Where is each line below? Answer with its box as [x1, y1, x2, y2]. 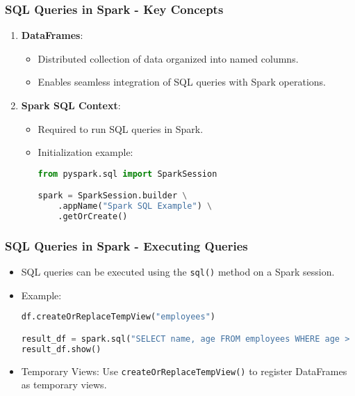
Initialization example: [38, 145, 133, 159]
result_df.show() [21, 344, 101, 354]
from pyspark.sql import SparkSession [38, 168, 217, 179]
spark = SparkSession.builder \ [38, 191, 188, 201]
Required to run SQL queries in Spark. [38, 121, 204, 136]
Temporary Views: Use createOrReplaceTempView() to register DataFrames [21, 363, 347, 378]
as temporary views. [21, 377, 107, 392]
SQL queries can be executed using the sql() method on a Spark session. [21, 264, 335, 279]
